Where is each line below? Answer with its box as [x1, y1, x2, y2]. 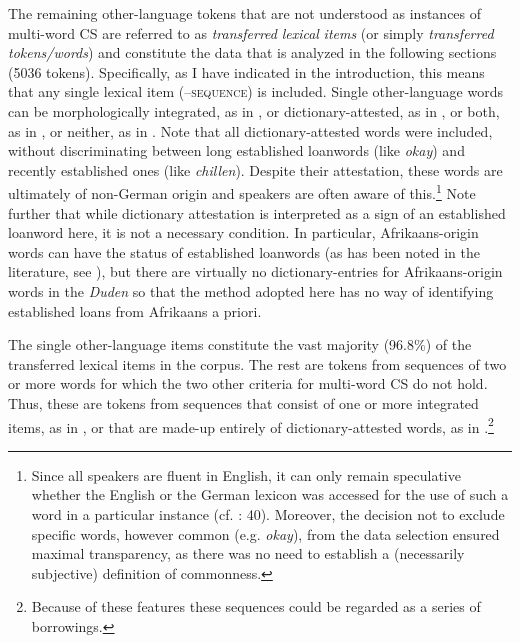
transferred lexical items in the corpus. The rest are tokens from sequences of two [8, 353, 507, 374]
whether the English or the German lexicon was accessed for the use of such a [31, 484, 509, 505]
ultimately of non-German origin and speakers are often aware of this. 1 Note [8, 180, 476, 203]
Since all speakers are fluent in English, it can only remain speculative [31, 464, 461, 485]
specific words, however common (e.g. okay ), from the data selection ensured [31, 523, 500, 544]
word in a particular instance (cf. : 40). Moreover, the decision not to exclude [31, 503, 505, 524]
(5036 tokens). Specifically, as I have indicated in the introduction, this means [8, 61, 485, 82]
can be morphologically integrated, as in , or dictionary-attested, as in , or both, [8, 100, 500, 121]
